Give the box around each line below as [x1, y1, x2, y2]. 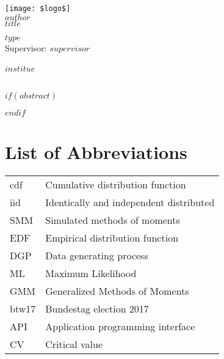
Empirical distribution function [45, 230, 179, 245]
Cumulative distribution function [45, 177, 186, 191]
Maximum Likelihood [45, 265, 137, 280]
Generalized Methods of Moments [45, 283, 189, 298]
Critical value [45, 336, 103, 351]
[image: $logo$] [5, 4, 71, 13]
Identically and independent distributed [45, 194, 215, 209]
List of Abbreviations [5, 139, 187, 164]
